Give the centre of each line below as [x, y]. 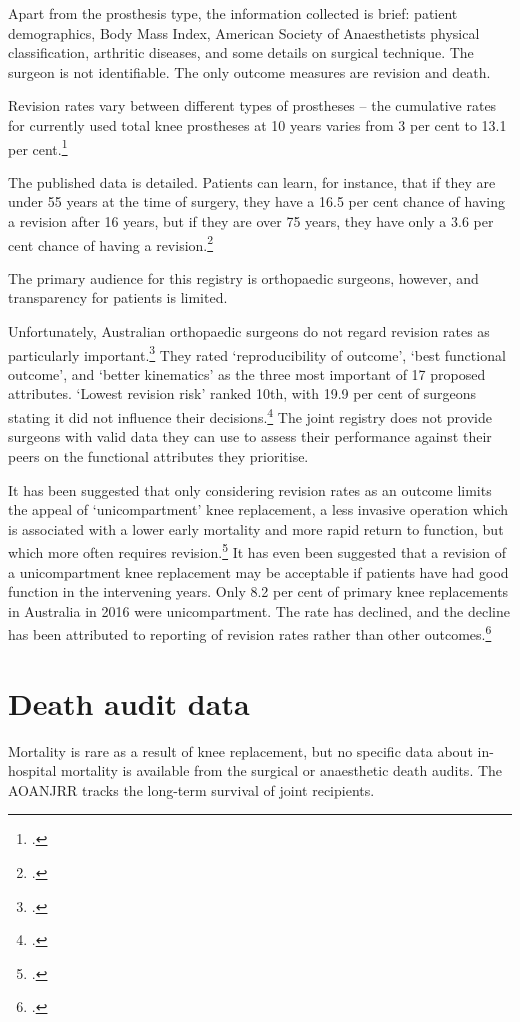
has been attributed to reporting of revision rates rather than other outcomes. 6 [250, 632]
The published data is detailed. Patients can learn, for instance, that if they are [252, 181]
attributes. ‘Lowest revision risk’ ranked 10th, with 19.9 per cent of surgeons [242, 393]
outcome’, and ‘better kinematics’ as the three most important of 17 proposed [247, 373]
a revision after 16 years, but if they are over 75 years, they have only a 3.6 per [251, 221]
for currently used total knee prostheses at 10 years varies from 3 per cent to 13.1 [257, 124]
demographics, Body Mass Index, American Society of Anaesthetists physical [244, 32]
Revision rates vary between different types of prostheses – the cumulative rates [252, 105]
